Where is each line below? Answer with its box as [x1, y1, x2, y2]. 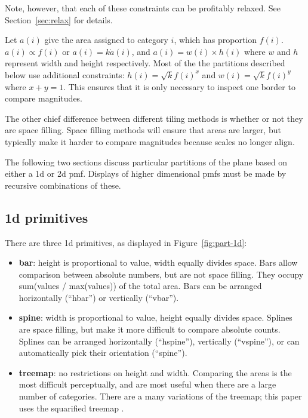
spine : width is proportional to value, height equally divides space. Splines [19, 311, 292, 324]
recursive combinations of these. [5, 179, 121, 191]
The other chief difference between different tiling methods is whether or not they [5, 112, 303, 124]
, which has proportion [174, 33, 257, 46]
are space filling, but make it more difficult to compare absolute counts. [19, 323, 281, 336]
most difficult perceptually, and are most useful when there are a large [19, 378, 276, 391]
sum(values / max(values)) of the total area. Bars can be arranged [19, 279, 262, 292]
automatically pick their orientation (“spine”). [19, 346, 187, 359]
